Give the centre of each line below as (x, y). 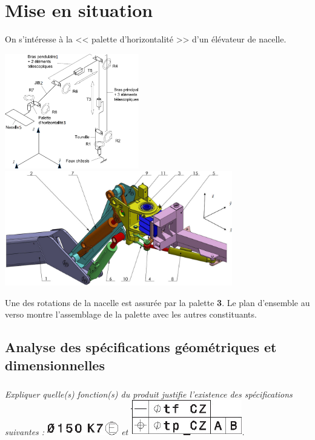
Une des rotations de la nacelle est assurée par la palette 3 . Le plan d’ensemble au (157, 302)
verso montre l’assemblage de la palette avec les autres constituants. (131, 314)
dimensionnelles (55, 365)
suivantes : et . (125, 432)
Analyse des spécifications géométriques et (141, 347)
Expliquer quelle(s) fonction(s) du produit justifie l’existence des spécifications (149, 394)
